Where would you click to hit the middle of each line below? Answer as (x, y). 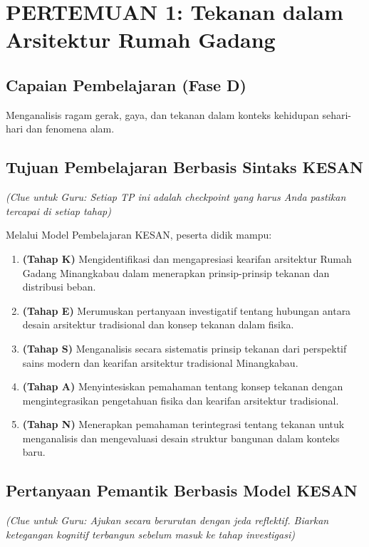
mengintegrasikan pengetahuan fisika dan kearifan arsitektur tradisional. (181, 400)
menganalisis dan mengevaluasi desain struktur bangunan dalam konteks (181, 438)
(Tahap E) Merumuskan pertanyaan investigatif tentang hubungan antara (187, 310)
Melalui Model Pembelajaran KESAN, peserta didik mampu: (139, 235)
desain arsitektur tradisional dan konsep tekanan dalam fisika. (158, 324)
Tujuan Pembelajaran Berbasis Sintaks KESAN (184, 167)
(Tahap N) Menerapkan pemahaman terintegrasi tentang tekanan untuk (183, 424)
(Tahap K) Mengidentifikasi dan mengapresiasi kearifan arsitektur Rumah (187, 258)
